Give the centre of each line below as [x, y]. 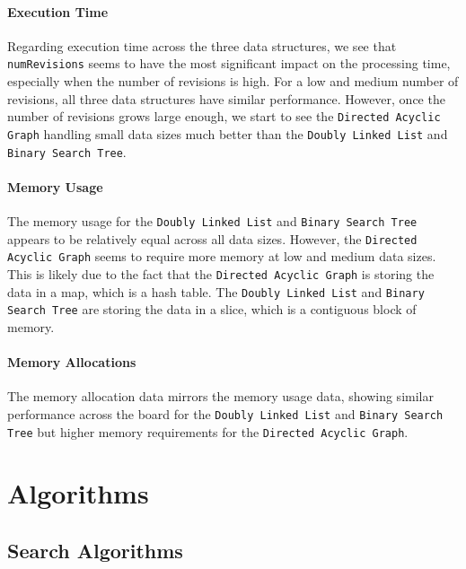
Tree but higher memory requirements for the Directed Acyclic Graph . [208, 431]
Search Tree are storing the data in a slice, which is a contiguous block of [212, 309]
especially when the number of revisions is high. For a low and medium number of [233, 81]
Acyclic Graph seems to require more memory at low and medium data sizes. [222, 256]
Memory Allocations [72, 362]
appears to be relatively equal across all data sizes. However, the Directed [212, 238]
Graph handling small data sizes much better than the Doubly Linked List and [228, 133]
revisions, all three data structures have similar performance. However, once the [226, 98]
